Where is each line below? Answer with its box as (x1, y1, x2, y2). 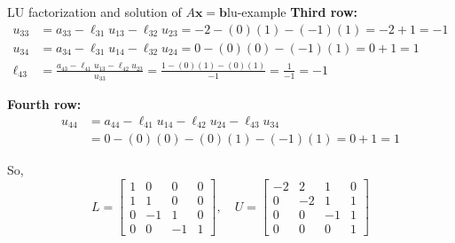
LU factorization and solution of (7, 3, 182, 20)
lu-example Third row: (227, 3, 358, 20)
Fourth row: (7, 95, 82, 114)
